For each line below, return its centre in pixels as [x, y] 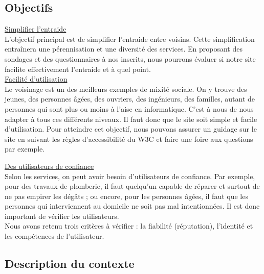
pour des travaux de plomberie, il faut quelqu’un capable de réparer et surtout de [132, 186]
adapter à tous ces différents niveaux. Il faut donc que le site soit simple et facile [131, 119]
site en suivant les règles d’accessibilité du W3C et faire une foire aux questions [129, 139]
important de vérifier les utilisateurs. [62, 216]
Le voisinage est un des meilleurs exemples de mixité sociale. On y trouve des [126, 89]
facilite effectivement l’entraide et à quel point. [78, 69]
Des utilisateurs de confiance [49, 166]
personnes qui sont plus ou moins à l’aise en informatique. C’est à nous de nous [129, 108]
